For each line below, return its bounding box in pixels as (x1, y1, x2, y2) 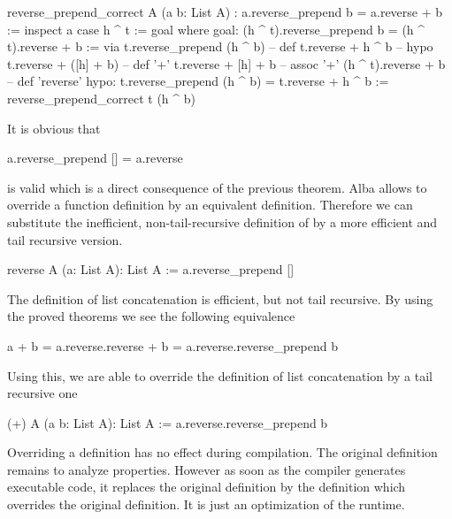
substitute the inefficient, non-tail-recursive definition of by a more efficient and (7, 212, 438, 231)
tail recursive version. (7, 230, 123, 248)
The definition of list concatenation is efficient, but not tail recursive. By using (7, 289, 433, 308)
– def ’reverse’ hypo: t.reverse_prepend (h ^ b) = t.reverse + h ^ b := (7, 72, 389, 90)
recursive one (7, 384, 78, 402)
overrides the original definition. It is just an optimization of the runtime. (7, 495, 405, 514)
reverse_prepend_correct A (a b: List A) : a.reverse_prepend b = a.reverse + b (7, 3, 443, 20)
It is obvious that (7, 118, 101, 137)
